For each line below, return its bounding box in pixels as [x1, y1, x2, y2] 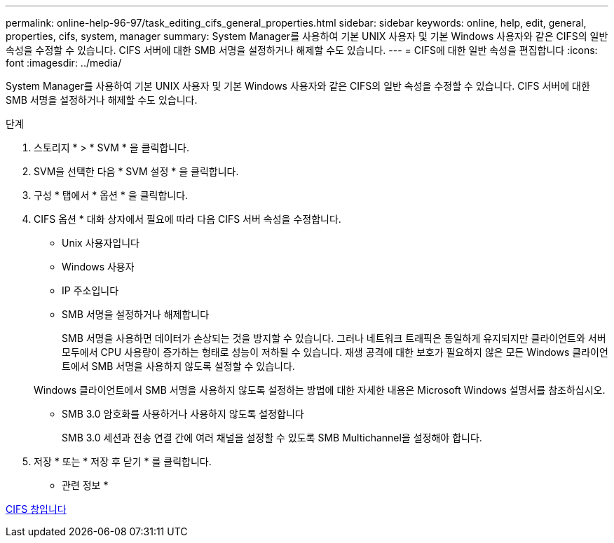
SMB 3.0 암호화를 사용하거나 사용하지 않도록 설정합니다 [62, 408, 304, 420]
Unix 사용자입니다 [62, 237, 139, 249]
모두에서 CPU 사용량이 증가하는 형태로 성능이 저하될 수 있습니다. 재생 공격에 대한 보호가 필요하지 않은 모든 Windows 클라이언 [62, 346, 608, 358]
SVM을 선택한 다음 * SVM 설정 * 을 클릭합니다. [34, 165, 239, 177]
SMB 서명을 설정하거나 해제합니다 [62, 308, 210, 320]
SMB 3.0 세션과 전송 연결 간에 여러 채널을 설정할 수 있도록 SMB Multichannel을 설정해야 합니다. [62, 432, 482, 444]
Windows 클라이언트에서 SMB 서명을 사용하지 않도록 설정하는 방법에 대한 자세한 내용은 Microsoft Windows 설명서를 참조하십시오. [34, 384, 606, 396]
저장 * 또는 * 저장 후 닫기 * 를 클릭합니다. [34, 455, 212, 467]
